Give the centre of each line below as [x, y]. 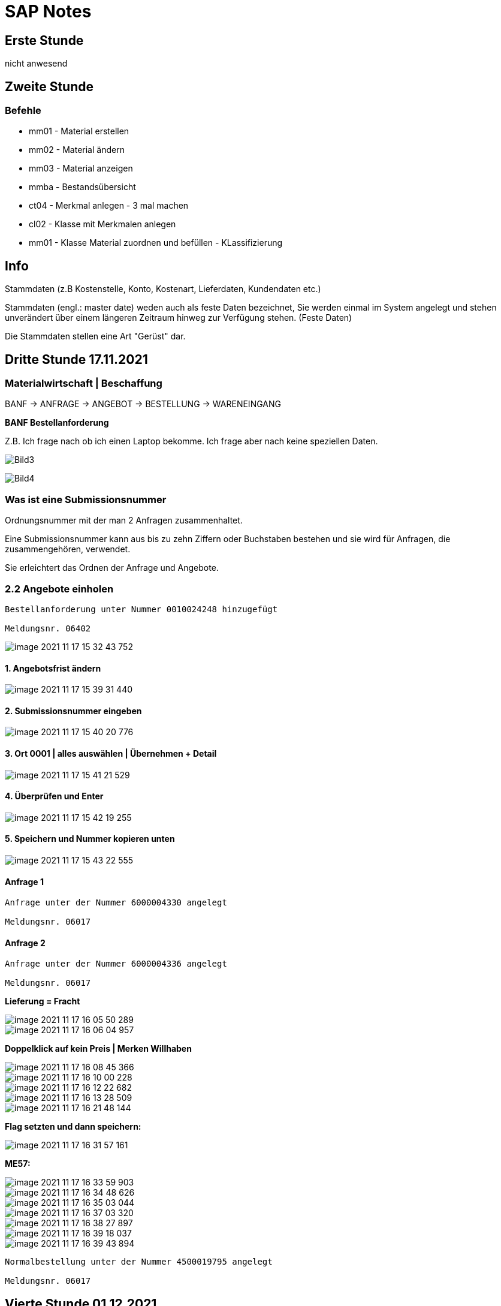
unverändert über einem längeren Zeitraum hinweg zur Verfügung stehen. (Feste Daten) [179, 318]
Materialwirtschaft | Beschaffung [84, 383]
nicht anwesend [36, 64]
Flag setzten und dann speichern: [73, 1127]
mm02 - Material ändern [77, 150]
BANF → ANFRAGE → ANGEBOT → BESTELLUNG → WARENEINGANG [143, 404]
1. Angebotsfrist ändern [53, 668]
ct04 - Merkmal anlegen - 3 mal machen [109, 206]
